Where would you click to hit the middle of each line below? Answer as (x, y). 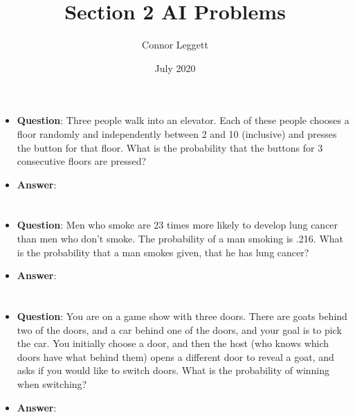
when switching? (52, 384)
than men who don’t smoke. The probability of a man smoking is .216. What (180, 239)
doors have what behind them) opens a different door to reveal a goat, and (175, 356)
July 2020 (175, 68)
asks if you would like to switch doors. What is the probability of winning (173, 370)
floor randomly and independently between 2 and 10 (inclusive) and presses (177, 133)
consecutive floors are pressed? (82, 161)
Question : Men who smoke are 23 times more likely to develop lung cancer (177, 225)
